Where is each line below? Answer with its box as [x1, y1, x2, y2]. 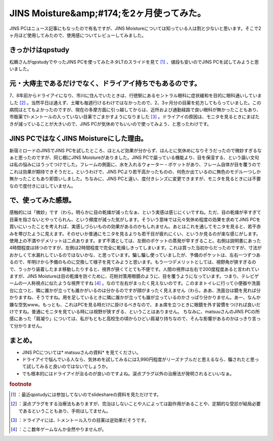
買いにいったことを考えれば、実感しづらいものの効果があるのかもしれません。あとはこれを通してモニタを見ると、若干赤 [9, 223, 261, 230]
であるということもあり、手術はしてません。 [18, 408, 111, 414]
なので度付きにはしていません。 [9, 183, 76, 189]
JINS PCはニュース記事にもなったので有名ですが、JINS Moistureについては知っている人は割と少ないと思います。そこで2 [9, 25, 261, 31]
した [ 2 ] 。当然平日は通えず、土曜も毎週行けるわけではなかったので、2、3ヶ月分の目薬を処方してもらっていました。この [9, 99, 261, 106]
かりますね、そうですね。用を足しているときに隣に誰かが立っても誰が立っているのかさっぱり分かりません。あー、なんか [9, 294, 261, 301]
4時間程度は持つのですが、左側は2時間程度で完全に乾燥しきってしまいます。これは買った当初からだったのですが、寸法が [9, 245, 262, 251]
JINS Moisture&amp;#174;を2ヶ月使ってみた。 [9, 8, 206, 19]
